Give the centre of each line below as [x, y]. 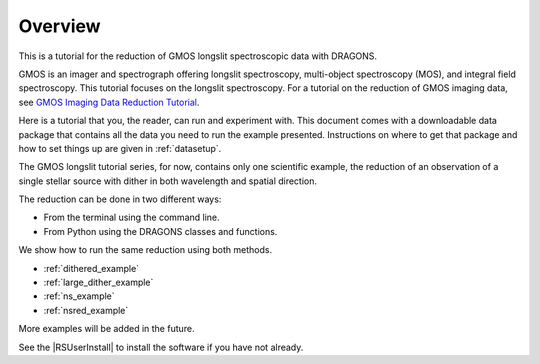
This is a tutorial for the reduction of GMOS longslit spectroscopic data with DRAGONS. [198, 56]
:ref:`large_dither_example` [98, 282]
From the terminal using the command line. [131, 217]
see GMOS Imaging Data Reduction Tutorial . [109, 102]
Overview [59, 26]
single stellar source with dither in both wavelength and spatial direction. [168, 181]
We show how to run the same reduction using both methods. [145, 250]
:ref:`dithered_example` [91, 268]
